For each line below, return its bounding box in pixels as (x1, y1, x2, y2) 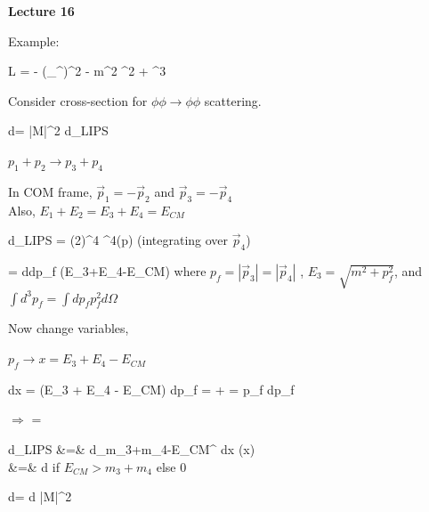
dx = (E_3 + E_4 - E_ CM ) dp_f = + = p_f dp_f (8, 379, 295, 398)
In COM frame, (8, 182, 93, 200)
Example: (8, 31, 60, 50)
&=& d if (8, 457, 60, 475)
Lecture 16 (8, 2, 75, 20)
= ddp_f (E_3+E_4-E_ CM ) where (8, 261, 206, 280)
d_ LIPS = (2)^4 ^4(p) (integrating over (8, 231, 229, 249)
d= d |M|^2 (8, 487, 72, 506)
